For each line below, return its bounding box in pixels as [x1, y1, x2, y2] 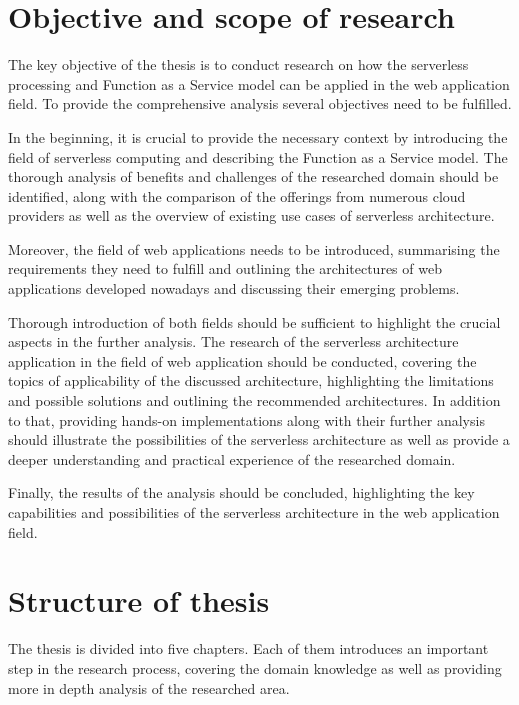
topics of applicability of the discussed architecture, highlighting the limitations [8, 370, 494, 391]
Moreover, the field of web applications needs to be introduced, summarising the [8, 238, 500, 259]
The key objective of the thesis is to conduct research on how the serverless [8, 54, 469, 75]
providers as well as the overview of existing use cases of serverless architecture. [8, 205, 495, 226]
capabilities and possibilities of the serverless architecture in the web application [8, 502, 500, 522]
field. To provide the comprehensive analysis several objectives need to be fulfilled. [8, 93, 512, 114]
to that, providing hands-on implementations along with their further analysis [8, 409, 485, 430]
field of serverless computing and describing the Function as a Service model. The [8, 146, 508, 167]
